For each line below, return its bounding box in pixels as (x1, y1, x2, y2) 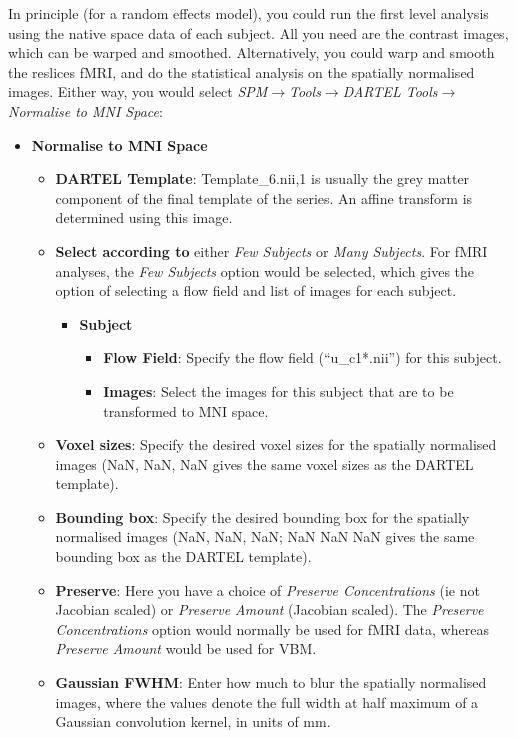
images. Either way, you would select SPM (8, 81, 268, 102)
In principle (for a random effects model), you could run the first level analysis (8, 3, 489, 23)
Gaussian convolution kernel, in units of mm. (55, 711, 331, 732)
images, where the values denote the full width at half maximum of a (55, 691, 479, 712)
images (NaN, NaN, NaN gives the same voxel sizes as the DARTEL (55, 453, 474, 474)
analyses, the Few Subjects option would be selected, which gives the (55, 260, 475, 281)
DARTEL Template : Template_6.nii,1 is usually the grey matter (55, 168, 470, 189)
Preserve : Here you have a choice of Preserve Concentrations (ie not (55, 579, 480, 600)
